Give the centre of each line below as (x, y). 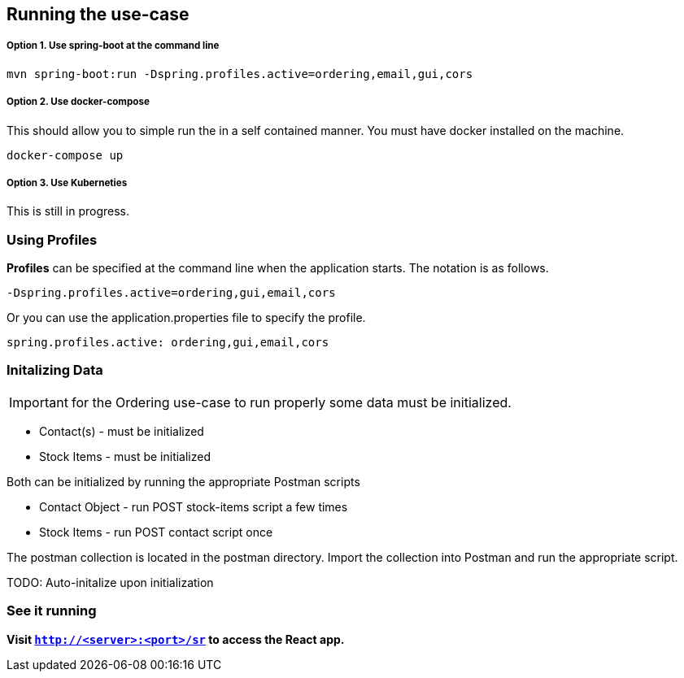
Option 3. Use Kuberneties (67, 183)
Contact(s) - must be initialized (122, 431)
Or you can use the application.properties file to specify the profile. (186, 318)
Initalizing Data (55, 370)
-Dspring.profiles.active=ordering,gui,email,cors (171, 293)
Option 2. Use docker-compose (78, 102)
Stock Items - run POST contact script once (156, 532)
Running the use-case (98, 14)
